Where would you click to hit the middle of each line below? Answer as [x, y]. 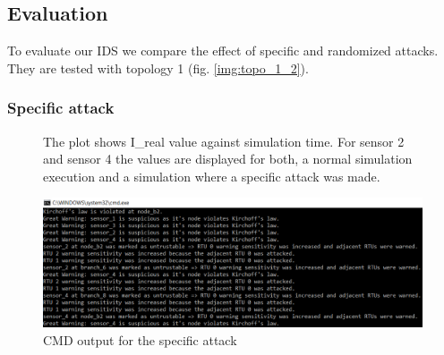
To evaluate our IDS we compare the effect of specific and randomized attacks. [223, 51]
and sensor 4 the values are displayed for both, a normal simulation [228, 159]
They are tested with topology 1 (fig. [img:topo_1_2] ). [158, 68]
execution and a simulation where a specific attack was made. [212, 176]
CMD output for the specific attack [140, 339]
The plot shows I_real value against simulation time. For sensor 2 [224, 141]
